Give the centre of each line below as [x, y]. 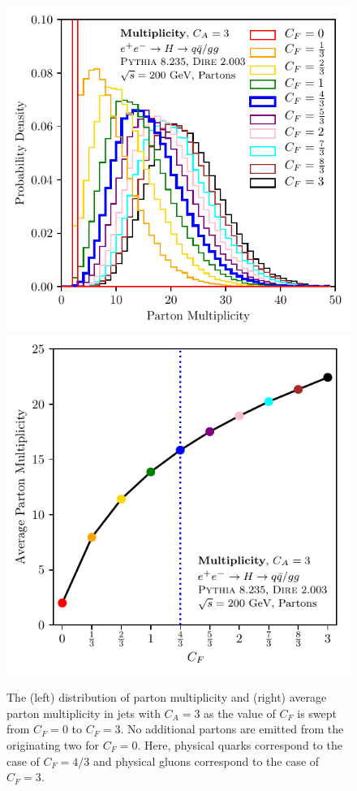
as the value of [240, 713]
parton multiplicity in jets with [84, 713]
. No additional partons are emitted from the [232, 729]
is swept [317, 713]
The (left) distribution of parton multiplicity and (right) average [167, 697]
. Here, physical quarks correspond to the [240, 744]
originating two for [53, 744]
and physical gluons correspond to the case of [206, 761]
